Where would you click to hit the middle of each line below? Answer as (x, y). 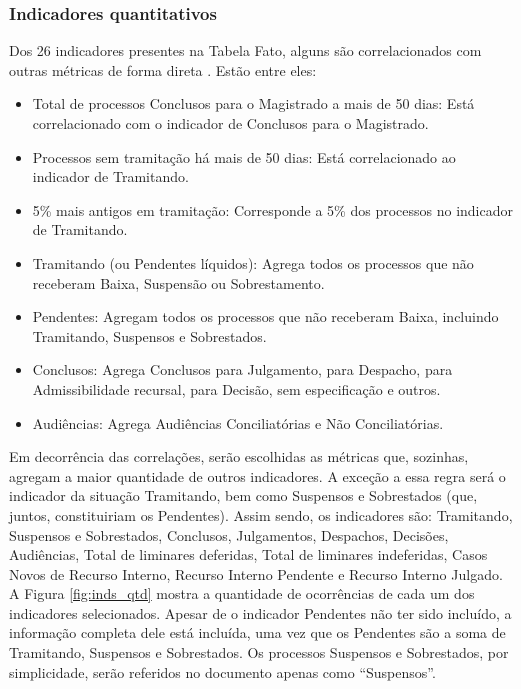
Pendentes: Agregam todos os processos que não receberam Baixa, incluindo (265, 316)
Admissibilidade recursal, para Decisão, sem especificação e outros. (236, 388)
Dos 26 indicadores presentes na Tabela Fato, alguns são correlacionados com (245, 50)
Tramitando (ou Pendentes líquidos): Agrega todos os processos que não (253, 262)
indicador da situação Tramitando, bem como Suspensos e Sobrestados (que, (243, 495)
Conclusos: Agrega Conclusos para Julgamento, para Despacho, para (242, 369)
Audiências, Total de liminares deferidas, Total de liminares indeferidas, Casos (248, 554)
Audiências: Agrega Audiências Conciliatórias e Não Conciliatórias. (238, 422)
